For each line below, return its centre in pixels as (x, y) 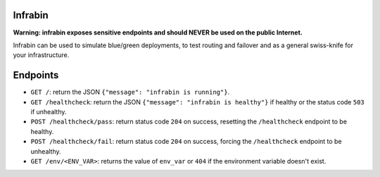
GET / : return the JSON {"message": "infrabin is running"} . (130, 92)
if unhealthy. (49, 111)
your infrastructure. (41, 55)
